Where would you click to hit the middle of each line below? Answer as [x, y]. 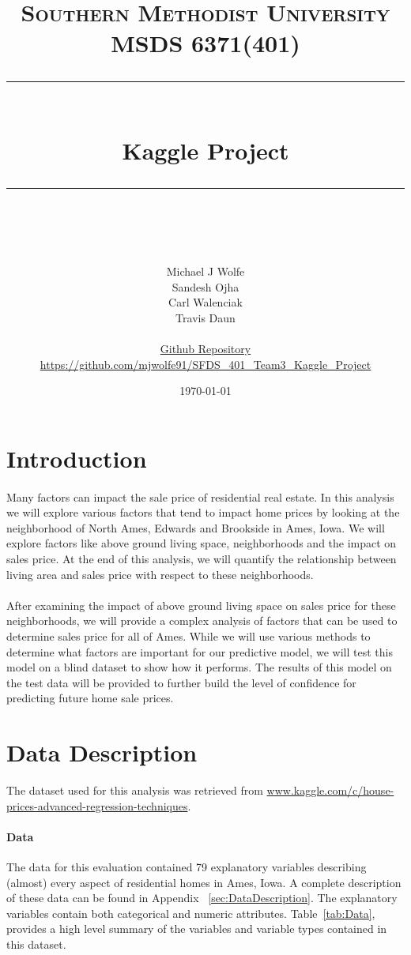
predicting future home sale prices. [90, 698]
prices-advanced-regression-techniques [97, 805]
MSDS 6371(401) [205, 43]
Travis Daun [205, 317]
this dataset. [36, 944]
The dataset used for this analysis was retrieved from [135, 790]
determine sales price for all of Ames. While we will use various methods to [189, 636]
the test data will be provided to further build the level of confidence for [181, 682]
